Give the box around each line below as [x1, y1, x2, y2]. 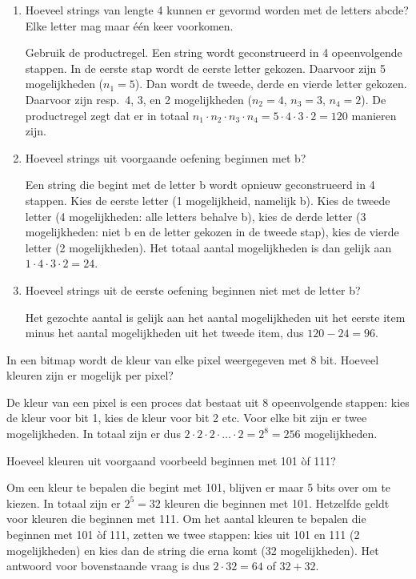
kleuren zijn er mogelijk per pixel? [6, 367, 174, 384]
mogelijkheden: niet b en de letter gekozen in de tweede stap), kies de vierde [25, 223, 399, 240]
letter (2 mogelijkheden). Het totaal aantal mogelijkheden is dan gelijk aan [25, 239, 392, 255]
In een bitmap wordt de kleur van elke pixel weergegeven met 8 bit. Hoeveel [6, 351, 379, 368]
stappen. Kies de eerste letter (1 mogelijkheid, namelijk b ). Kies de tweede [25, 191, 390, 208]
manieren [351, 107, 397, 123]
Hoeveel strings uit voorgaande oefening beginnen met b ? [25, 149, 306, 166]
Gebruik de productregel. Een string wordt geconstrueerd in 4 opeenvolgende [25, 44, 402, 61]
